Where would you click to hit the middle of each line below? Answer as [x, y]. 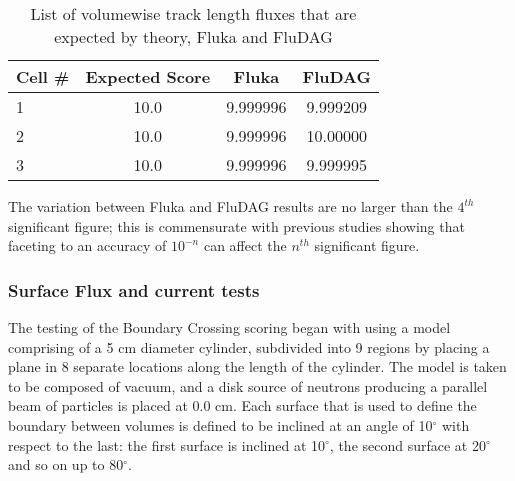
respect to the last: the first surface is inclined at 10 [167, 444]
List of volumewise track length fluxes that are [193, 13]
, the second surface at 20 [407, 444]
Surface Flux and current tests [134, 289]
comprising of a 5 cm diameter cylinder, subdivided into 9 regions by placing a [249, 346]
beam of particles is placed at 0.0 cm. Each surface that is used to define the [242, 405]
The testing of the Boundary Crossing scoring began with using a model [229, 327]
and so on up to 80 [66, 464]
